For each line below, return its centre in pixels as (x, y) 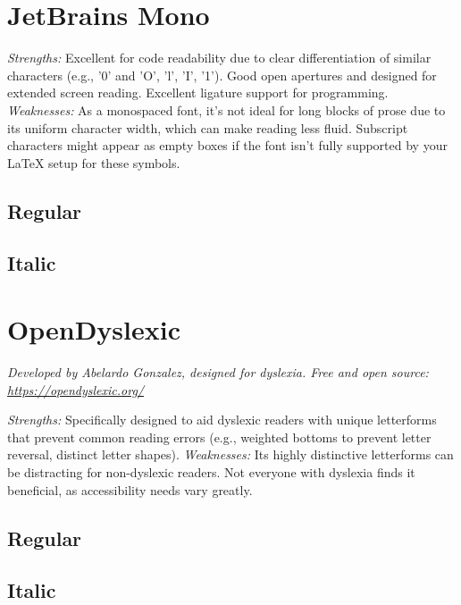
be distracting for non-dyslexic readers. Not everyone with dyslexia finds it (211, 471)
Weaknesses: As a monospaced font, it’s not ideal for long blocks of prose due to (226, 109)
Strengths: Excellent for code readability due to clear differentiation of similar (219, 58)
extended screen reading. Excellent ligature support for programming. (198, 92)
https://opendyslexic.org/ (76, 389)
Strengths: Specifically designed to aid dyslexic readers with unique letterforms (222, 420)
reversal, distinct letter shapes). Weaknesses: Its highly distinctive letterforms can (230, 454)
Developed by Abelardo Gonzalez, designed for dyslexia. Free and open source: (218, 371)
